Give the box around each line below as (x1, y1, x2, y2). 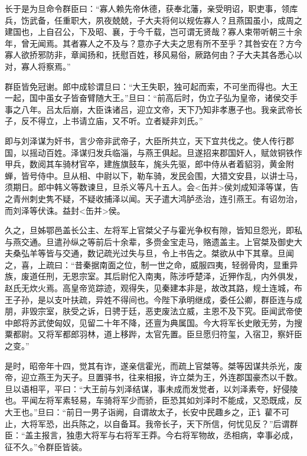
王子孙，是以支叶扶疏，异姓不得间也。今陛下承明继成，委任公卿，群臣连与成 (5, 293, 302, 305)
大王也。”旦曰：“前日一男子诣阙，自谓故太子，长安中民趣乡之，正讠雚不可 (5, 406, 290, 418)
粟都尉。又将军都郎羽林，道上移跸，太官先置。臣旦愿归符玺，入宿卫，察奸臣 (5, 328, 302, 340)
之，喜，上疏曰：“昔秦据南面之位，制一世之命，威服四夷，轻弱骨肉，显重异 (5, 258, 298, 271)
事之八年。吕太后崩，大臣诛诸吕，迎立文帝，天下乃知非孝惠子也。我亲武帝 (5, 103, 294, 115)
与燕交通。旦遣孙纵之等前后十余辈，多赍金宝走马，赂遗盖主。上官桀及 (5, 235, 277, 247)
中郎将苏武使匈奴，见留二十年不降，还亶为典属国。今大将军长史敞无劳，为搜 (5, 316, 302, 328)
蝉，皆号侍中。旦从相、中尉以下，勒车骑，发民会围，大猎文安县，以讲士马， (5, 169, 302, 181)
